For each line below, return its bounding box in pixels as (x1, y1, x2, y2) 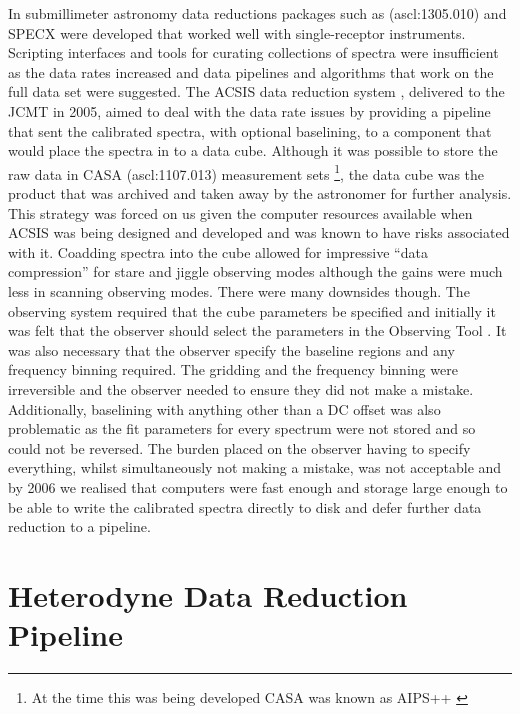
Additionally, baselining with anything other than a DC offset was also (8, 398, 441, 419)
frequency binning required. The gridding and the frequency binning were (8, 359, 458, 380)
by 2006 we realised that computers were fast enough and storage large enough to (8, 476, 508, 497)
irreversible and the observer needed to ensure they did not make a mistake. (8, 378, 474, 399)
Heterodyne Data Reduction (8, 574, 408, 615)
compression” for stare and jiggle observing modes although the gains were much (8, 261, 503, 282)
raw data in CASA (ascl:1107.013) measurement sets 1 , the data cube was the (8, 160, 485, 184)
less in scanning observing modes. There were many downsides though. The (8, 280, 470, 301)
